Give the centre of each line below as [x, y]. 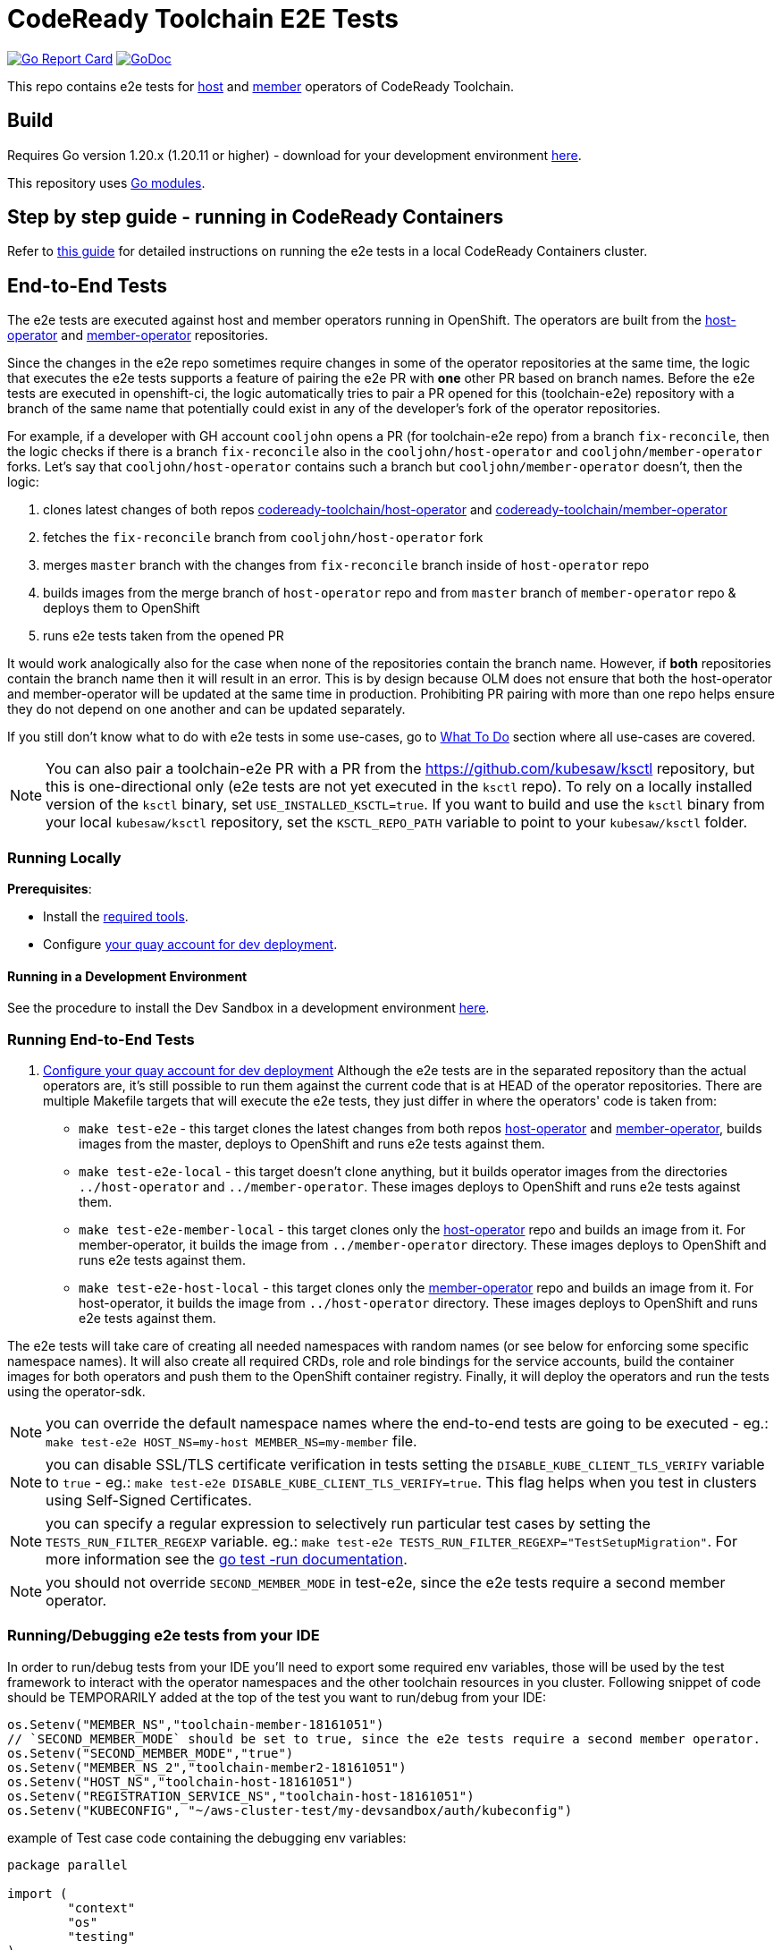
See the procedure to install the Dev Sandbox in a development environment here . [248, 1008]
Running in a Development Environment [127, 976]
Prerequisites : [50, 889]
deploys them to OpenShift [122, 608]
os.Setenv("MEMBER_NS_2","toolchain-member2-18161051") [207, 1767]
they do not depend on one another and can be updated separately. [206, 709]
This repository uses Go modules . [106, 182]
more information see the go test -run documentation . [227, 1559]
